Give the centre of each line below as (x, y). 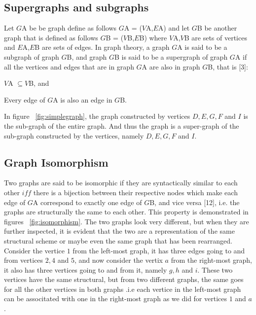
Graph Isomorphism (56, 162)
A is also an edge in (83, 99)
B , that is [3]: (228, 66)
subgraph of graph (32, 56)
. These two (215, 269)
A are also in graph (171, 66)
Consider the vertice (35, 250)
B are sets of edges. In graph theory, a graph (102, 47)
